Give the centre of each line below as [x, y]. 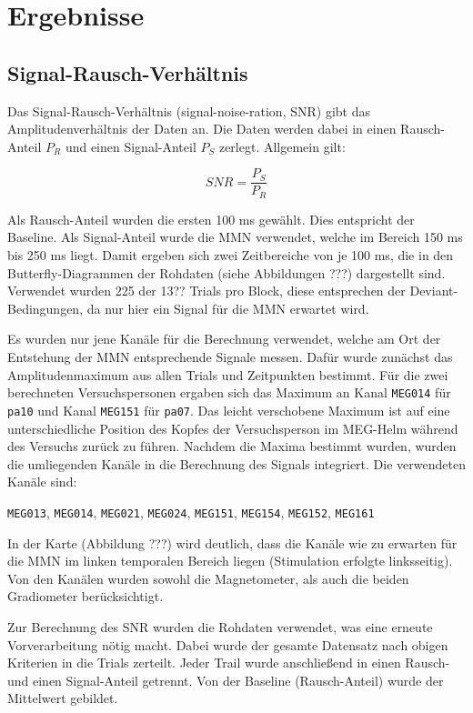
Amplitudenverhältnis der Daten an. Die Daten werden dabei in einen [202, 129]
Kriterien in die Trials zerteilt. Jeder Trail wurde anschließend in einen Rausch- [229, 663]
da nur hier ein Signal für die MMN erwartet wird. [228, 308]
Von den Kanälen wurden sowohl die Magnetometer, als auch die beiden [208, 578]
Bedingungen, [45, 308]
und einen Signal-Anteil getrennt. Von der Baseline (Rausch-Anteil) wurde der [226, 680]
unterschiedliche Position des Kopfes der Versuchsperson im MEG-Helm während [233, 428]
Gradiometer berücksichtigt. [86, 596]
